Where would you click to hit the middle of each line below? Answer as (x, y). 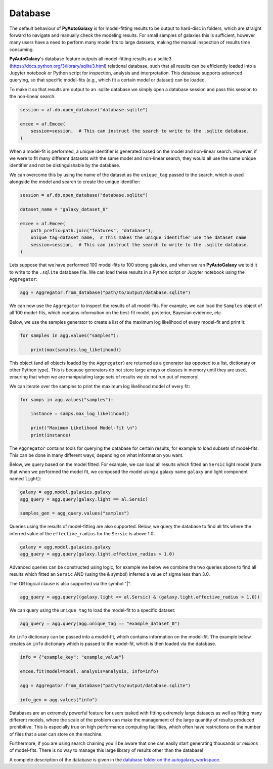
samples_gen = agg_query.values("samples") (75, 513)
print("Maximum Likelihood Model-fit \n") (84, 428)
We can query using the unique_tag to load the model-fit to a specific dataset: (92, 610)
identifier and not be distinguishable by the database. (65, 165)
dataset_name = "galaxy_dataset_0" (64, 209)
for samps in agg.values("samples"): (67, 399)
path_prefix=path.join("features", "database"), (92, 231)
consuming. (21, 49)
